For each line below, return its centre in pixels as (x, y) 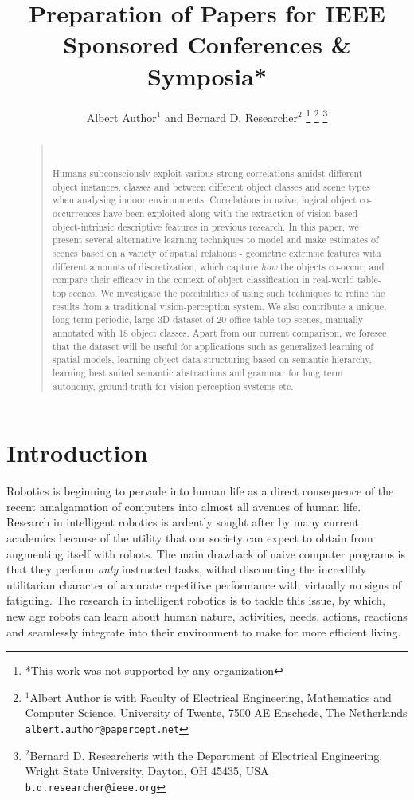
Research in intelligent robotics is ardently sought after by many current (183, 522)
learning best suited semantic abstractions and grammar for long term (197, 372)
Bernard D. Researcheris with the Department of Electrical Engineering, (206, 755)
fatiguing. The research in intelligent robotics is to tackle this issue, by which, (196, 600)
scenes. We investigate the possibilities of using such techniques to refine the (227, 293)
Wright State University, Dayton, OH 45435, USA (147, 771)
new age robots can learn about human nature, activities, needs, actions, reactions (207, 615)
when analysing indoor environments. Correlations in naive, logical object (204, 200)
